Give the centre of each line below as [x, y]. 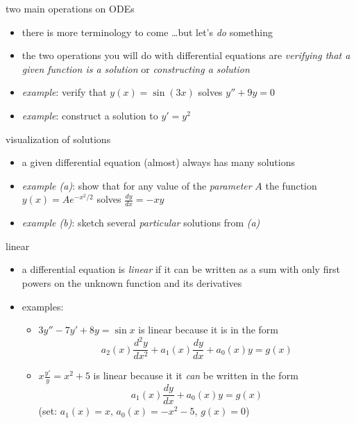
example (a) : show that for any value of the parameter [137, 185]
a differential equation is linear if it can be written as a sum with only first [181, 269]
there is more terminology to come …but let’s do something [147, 32]
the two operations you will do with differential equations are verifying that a [186, 55]
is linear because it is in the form [209, 330]
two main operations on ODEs [70, 8]
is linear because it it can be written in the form [196, 375]
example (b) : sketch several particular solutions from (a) [141, 223]
